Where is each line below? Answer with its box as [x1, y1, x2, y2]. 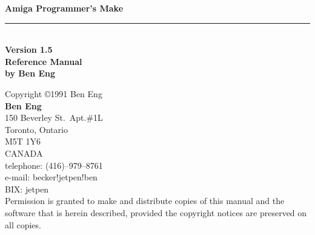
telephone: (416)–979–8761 [5, 158, 103, 171]
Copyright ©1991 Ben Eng [5, 87, 102, 100]
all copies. [5, 218, 41, 231]
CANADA [5, 146, 43, 159]
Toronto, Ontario [5, 123, 68, 135]
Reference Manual [5, 55, 82, 67]
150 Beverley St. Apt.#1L [5, 111, 103, 124]
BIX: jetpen [5, 182, 49, 195]
